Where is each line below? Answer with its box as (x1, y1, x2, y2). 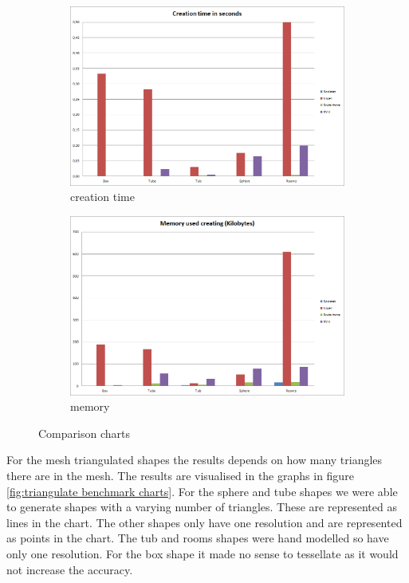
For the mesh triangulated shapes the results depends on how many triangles (6, 451, 383, 468)
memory (70, 398, 110, 415)
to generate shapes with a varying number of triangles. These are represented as (6, 498, 397, 515)
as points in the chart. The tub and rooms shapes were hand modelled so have (6, 530, 389, 546)
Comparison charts (38, 424, 130, 441)
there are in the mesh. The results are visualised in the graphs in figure (6, 467, 354, 484)
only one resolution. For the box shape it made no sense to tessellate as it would (6, 546, 399, 562)
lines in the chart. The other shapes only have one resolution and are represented (6, 514, 403, 530)
